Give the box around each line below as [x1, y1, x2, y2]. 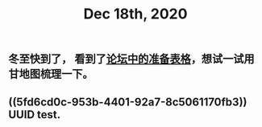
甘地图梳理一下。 [8, 68, 94, 81]
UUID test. [8, 108, 61, 121]
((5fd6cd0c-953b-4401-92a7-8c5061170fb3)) [8, 95, 247, 109]
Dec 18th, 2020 [83, 5, 188, 23]
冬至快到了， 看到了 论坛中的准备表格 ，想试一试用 [8, 52, 255, 66]
